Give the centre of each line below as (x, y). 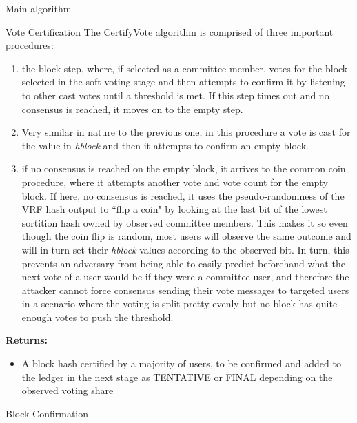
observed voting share (68, 390)
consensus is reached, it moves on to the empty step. (132, 109)
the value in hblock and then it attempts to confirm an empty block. (165, 145)
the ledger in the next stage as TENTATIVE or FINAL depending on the (177, 376)
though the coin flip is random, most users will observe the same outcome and (186, 236)
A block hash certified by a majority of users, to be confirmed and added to (181, 363)
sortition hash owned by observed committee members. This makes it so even (185, 222)
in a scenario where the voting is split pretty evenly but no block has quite (180, 303)
